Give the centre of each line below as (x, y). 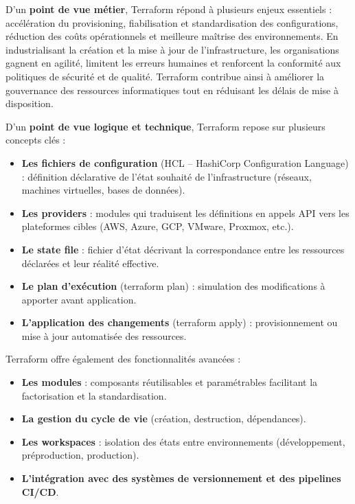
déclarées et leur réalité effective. (90, 263)
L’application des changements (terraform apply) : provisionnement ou (180, 322)
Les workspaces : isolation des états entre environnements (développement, (183, 441)
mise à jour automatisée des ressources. (104, 335)
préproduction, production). (80, 455)
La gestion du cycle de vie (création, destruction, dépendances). (164, 419)
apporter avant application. (79, 299)
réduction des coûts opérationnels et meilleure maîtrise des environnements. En (172, 36)
